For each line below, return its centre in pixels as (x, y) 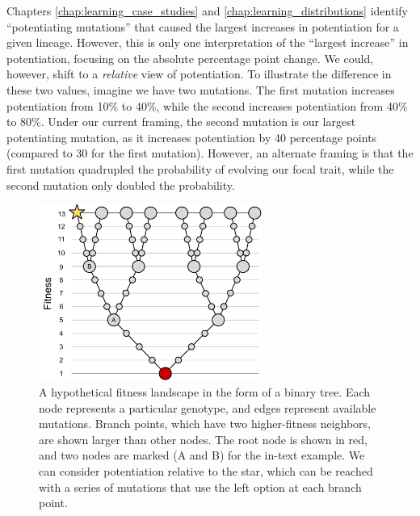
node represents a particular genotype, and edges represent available (208, 407)
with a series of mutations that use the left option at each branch (200, 487)
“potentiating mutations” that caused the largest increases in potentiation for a (203, 26)
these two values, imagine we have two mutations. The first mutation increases (201, 89)
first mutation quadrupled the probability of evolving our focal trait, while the (200, 168)
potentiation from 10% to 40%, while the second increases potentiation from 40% (207, 105)
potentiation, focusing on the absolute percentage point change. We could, (190, 58)
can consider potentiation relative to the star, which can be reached (206, 470)
